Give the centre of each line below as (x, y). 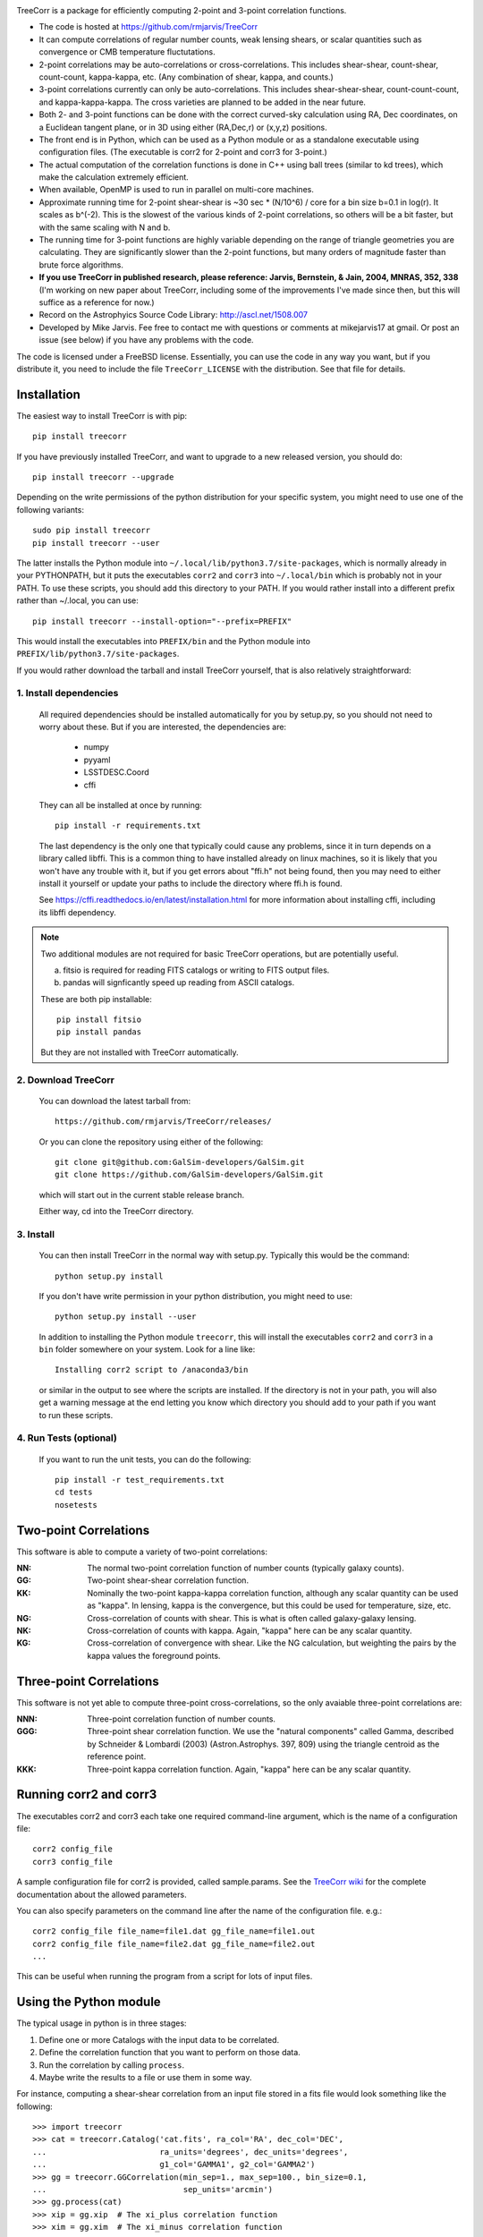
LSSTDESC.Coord (116, 772)
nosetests (76, 1505)
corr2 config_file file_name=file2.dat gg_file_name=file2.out (174, 1944)
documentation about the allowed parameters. (102, 1894)
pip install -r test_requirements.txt (140, 1480)
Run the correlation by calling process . (112, 2065)
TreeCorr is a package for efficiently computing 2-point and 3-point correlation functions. (182, 10)
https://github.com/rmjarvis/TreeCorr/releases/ (163, 1122)
